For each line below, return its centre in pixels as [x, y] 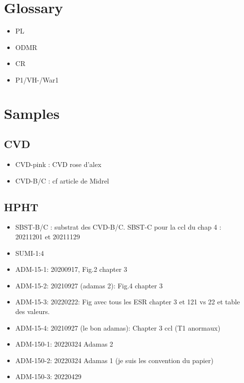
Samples [32, 113]
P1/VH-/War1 [37, 79]
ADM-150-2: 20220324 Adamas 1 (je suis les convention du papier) [114, 360]
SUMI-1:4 [30, 253]
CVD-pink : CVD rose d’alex [58, 164]
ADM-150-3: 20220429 [48, 376]
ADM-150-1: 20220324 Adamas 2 [64, 344]
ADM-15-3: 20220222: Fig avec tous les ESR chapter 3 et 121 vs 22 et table [128, 302]
